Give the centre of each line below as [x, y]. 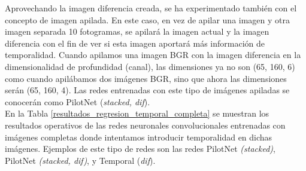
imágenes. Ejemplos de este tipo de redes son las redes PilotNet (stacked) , [140, 149]
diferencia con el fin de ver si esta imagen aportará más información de [135, 43]
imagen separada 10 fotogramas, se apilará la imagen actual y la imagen [137, 31]
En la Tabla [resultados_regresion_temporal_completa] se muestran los [137, 113]
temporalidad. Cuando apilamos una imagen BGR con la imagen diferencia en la [153, 55]
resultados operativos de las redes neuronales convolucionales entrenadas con [145, 125]
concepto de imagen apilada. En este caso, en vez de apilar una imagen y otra [147, 19]
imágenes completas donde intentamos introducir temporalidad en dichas [139, 137]
